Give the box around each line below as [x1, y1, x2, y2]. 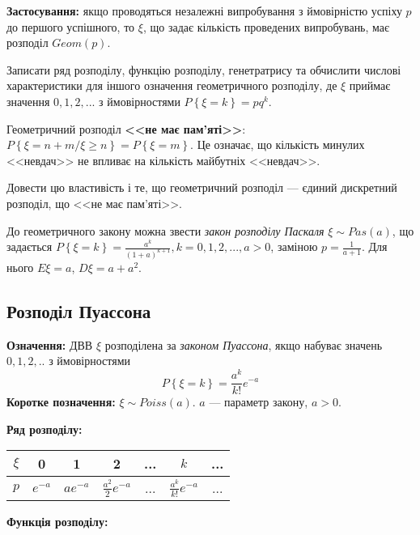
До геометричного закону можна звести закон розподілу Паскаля [6, 222, 325, 239]
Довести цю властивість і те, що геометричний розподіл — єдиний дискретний [6, 179, 397, 196]
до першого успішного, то [6, 18, 135, 35]
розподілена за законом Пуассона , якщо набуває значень [104, 336, 383, 353]
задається [6, 238, 53, 255]
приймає [349, 77, 391, 94]
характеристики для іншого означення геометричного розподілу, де [6, 77, 337, 94]
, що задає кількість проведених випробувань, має [142, 18, 390, 35]
